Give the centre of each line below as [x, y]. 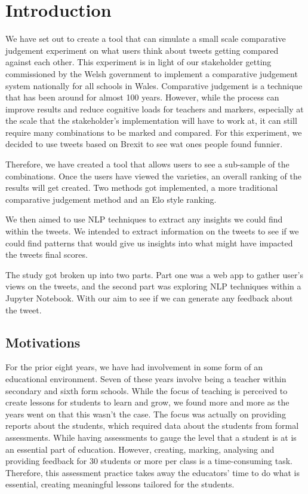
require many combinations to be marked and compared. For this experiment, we [154, 132]
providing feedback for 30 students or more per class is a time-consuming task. [149, 461]
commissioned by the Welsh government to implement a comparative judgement [152, 73]
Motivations [43, 342]
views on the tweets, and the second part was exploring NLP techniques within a [153, 286]
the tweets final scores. [47, 254]
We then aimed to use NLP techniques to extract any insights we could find [144, 219]
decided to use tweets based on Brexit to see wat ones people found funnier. [144, 144]
